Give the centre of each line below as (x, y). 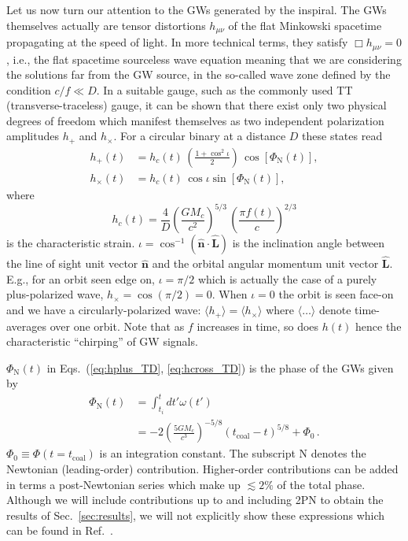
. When (230, 294)
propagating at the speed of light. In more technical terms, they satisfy (177, 42)
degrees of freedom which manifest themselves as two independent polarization (195, 120)
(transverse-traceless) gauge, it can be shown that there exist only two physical (197, 105)
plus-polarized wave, (55, 294)
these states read (342, 136)
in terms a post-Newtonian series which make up (123, 484)
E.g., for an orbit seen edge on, (81, 278)
